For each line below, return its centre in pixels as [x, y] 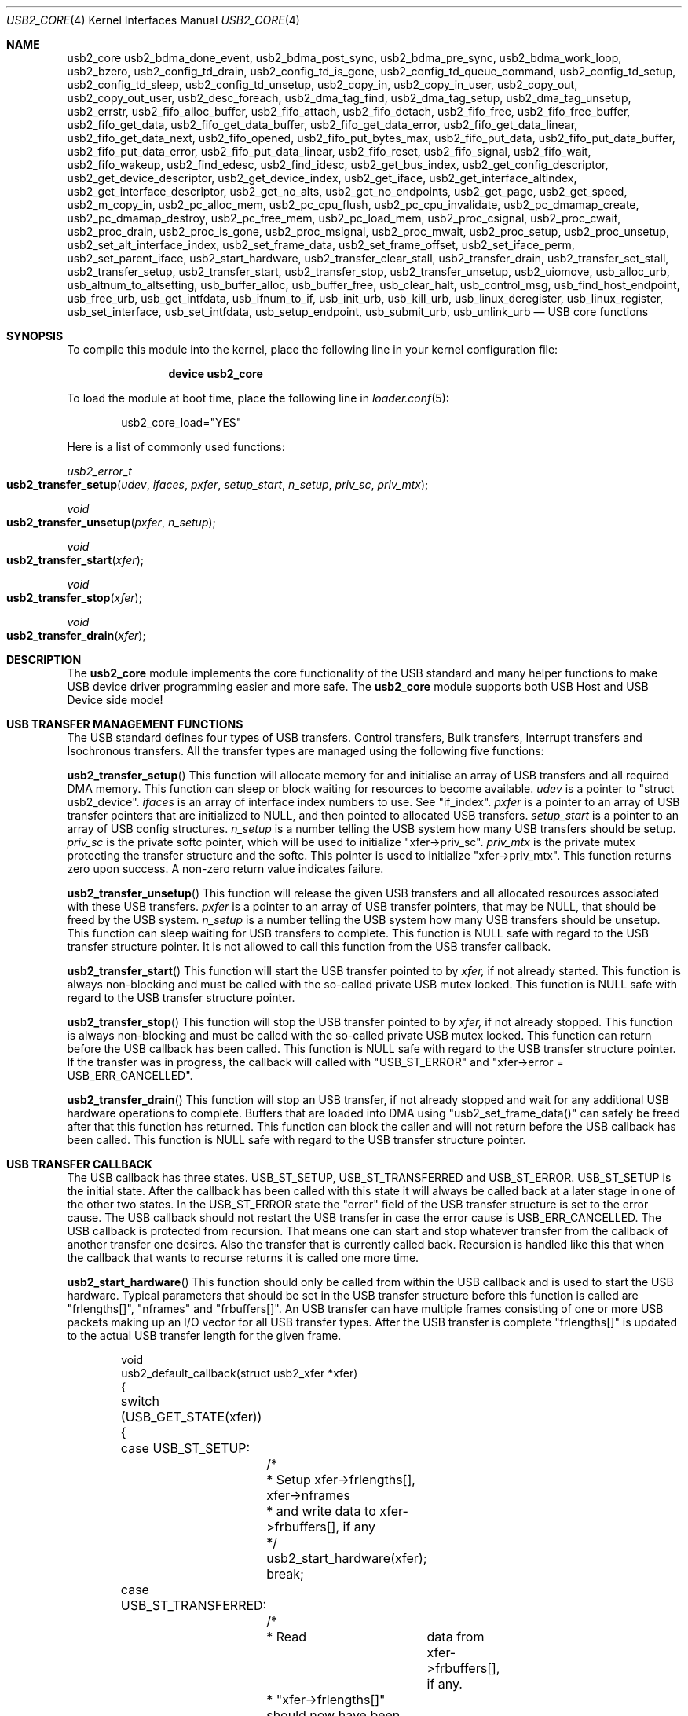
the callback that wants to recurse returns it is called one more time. [243, 1258]
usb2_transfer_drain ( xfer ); [76, 635]
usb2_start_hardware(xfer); [347, 1558]
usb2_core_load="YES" [181, 422]
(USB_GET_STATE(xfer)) [191, 1417]
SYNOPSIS [35, 336]
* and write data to [321, 1511]
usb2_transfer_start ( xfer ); [75, 560]
